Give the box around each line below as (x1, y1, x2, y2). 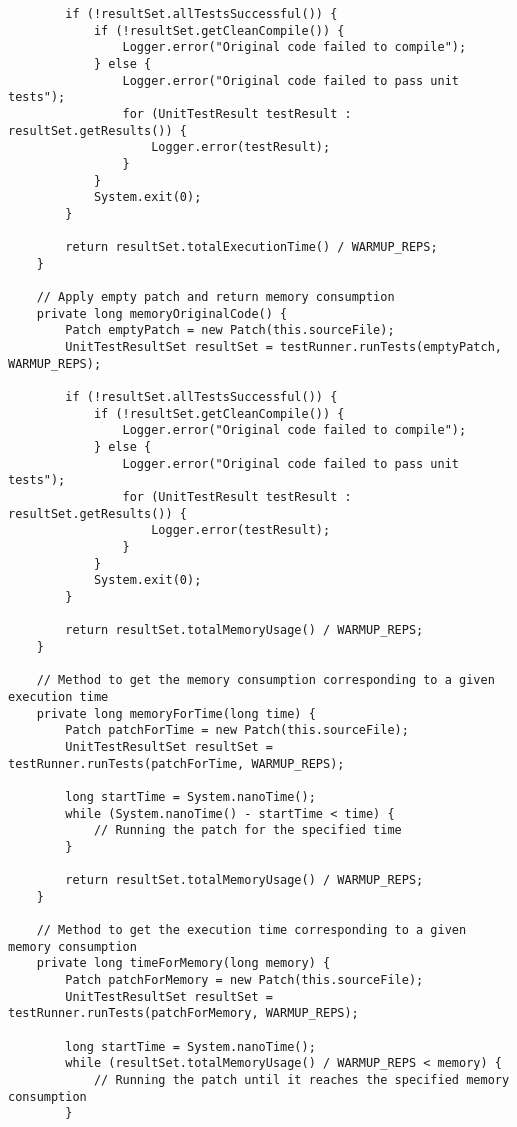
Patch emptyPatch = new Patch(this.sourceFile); (65, 323, 395, 338)
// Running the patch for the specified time (93, 823, 402, 838)
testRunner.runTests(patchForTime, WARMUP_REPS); (8, 756, 345, 771)
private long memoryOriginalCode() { (36, 306, 288, 321)
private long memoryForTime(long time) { (36, 706, 316, 721)
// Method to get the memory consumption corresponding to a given (36, 673, 495, 688)
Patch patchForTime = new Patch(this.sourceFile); (65, 723, 409, 738)
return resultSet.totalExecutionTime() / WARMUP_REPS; (65, 240, 438, 255)
